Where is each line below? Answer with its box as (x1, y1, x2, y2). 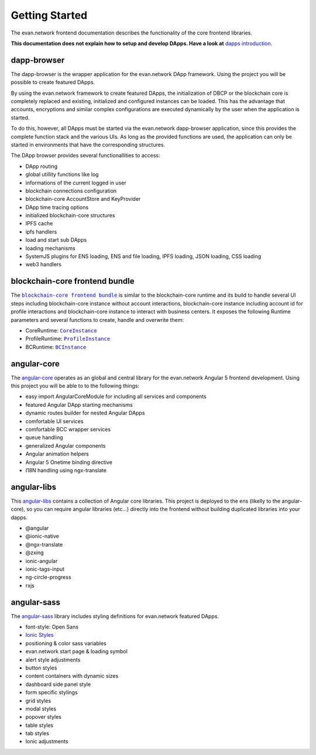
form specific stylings (25, 689, 78, 696)
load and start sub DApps (25, 236, 87, 243)
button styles (25, 664, 57, 671)
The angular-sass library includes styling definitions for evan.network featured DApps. (11, 612, 219, 620)
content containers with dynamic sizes (25, 672, 119, 679)
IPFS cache (25, 220, 53, 227)
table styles (25, 722, 54, 729)
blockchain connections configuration (25, 187, 117, 194)
